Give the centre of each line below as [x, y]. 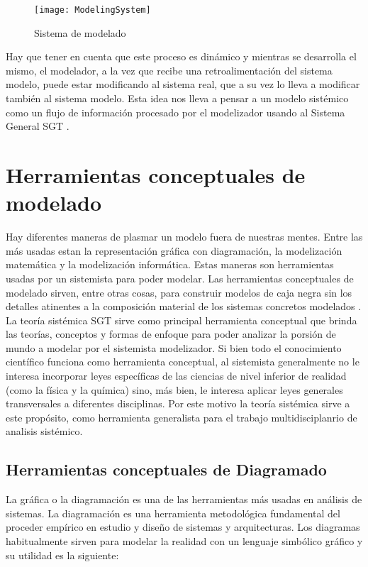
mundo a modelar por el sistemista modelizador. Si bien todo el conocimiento [174, 347]
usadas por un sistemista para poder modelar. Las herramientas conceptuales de [180, 278]
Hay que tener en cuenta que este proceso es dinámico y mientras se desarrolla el [181, 56]
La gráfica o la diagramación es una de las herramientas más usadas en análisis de [184, 499]
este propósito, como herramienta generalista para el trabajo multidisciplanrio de [182, 417]
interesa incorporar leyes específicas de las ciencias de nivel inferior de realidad [176, 376]
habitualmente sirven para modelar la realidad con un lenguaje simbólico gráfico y [184, 541]
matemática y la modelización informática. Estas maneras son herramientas [170, 264]
